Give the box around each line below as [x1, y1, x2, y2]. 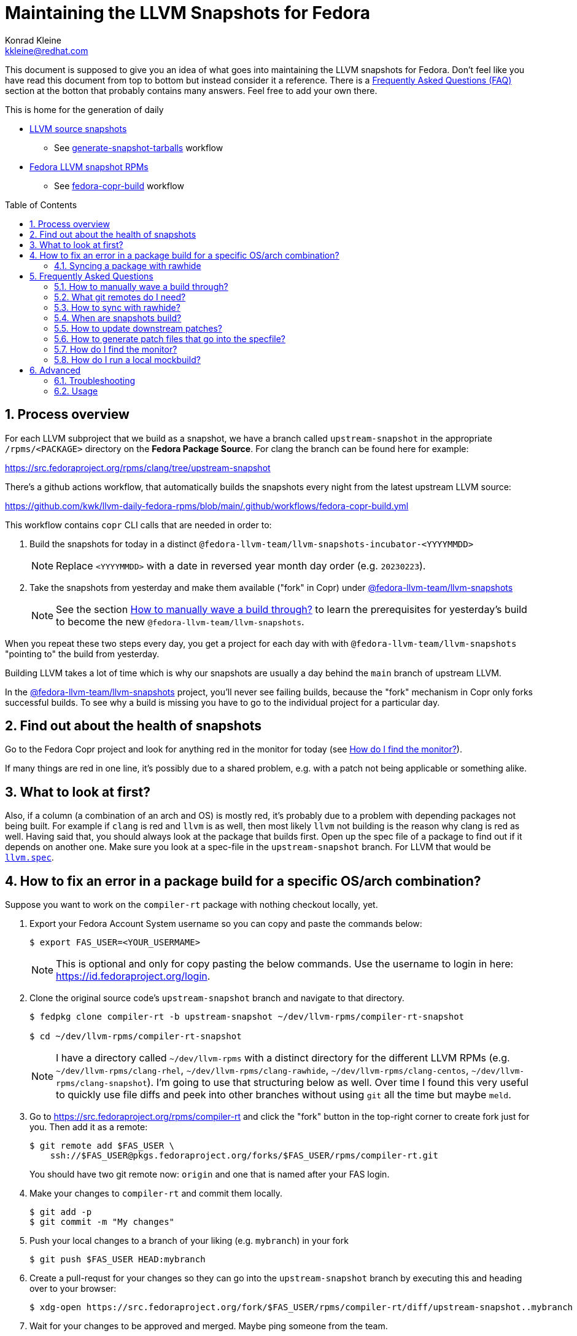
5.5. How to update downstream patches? [54, 322, 223, 334]
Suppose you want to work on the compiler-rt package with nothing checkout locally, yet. [5, 899, 378, 910]
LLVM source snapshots [29, 123, 127, 134]
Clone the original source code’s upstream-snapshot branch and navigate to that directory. [29, 993, 405, 1004]
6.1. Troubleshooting [54, 375, 136, 386]
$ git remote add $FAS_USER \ [29, 1141, 175, 1151]
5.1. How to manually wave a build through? [54, 281, 228, 292]
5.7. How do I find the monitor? [54, 343, 177, 354]
